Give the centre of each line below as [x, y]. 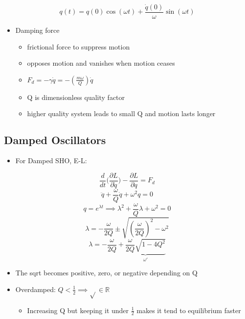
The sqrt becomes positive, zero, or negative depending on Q [106, 273]
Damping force [37, 30]
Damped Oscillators [55, 140]
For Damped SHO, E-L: [51, 160]
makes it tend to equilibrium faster [189, 310]
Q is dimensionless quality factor [76, 97]
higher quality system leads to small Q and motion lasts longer [121, 113]
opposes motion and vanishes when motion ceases [101, 63]
